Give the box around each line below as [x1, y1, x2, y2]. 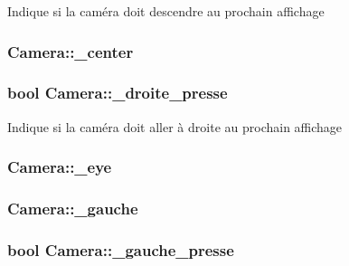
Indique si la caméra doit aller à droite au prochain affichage [7, 117, 343, 136]
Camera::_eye [7, 156, 112, 178]
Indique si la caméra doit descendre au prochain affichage [7, 2, 325, 20]
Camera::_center [7, 40, 134, 62]
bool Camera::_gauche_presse [7, 238, 234, 261]
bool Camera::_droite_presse [7, 81, 228, 104]
